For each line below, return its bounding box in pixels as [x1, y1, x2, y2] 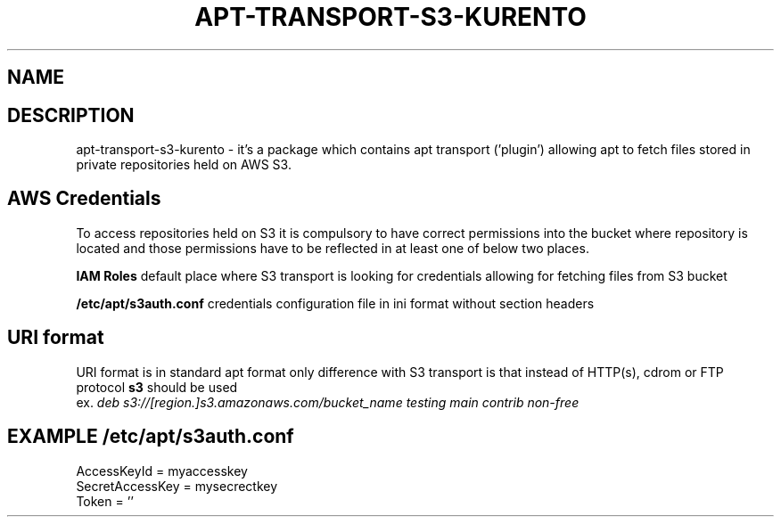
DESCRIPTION [7, 103, 135, 127]
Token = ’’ [76, 493, 134, 509]
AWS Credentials [7, 187, 161, 210]
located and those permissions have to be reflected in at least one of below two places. [76, 240, 589, 256]
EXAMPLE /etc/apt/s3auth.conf [7, 425, 294, 448]
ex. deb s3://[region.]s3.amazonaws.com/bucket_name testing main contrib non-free [76, 394, 580, 410]
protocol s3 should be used [76, 379, 238, 395]
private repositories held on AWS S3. [76, 157, 292, 173]
